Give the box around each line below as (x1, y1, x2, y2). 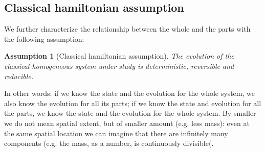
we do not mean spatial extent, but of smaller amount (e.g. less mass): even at (4, 117, 250, 128)
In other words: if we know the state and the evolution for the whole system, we (4, 88, 255, 98)
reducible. (4, 70, 34, 81)
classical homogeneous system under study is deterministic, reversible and (4, 60, 234, 71)
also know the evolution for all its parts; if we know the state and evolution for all (4, 97, 261, 108)
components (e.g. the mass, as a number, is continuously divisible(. (4, 138, 214, 148)
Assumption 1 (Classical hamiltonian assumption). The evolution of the (4, 50, 234, 61)
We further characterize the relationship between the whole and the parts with (4, 23, 251, 34)
